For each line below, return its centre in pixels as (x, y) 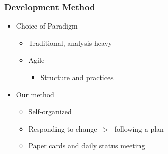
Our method (35, 94)
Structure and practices (77, 77)
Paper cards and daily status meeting (87, 146)
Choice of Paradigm (47, 26)
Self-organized (50, 111)
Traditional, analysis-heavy (70, 43)
